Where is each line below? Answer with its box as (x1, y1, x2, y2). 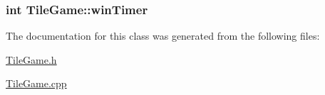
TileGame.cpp (6, 76, 67, 91)
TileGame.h (6, 52, 57, 67)
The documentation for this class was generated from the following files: (6, 28, 320, 43)
